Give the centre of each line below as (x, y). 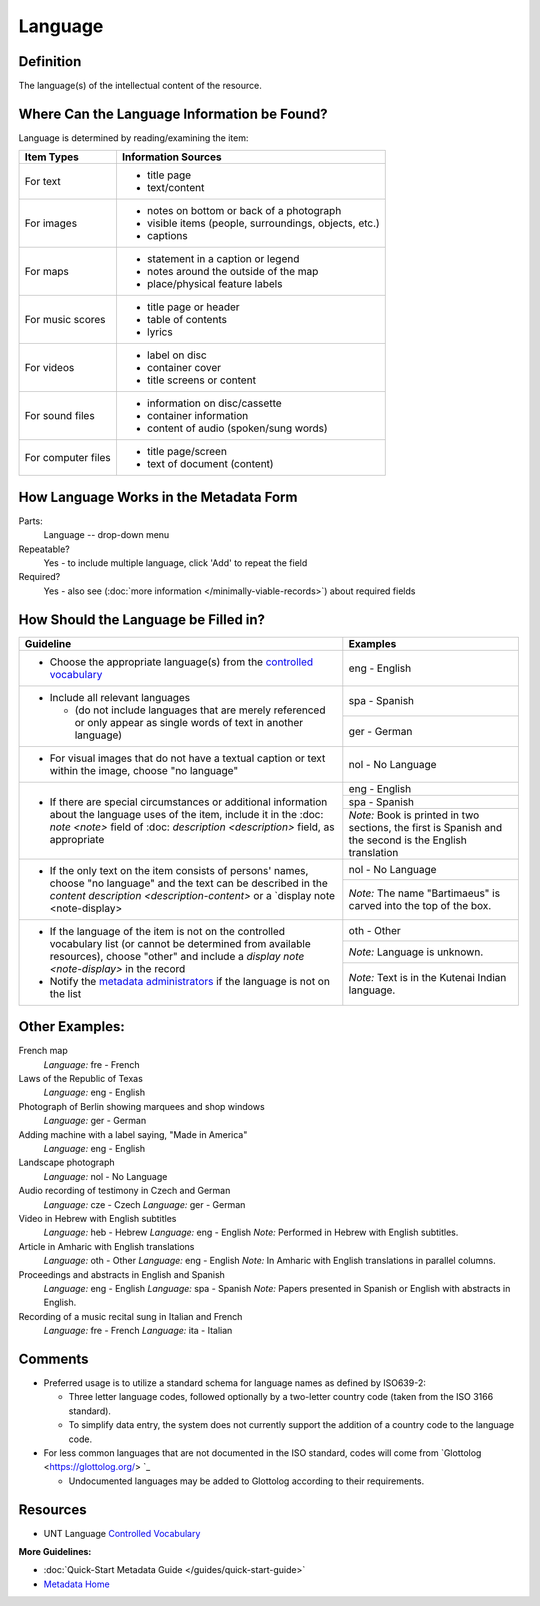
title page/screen (186, 452)
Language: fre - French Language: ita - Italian (138, 1331)
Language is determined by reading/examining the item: (133, 137)
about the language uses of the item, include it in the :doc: (186, 814)
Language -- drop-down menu (106, 535)
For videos (49, 368)
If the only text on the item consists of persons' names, (179, 870)
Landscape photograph (66, 1162)
